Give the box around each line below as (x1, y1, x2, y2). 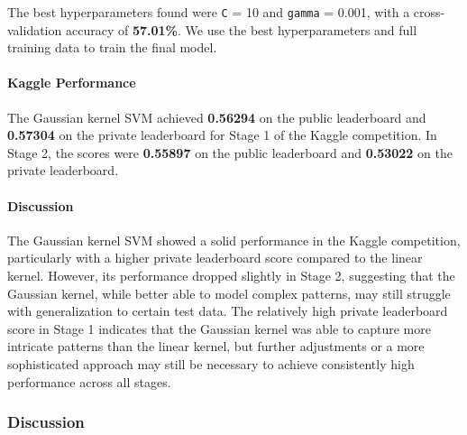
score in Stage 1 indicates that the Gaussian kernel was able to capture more (7, 319, 431, 338)
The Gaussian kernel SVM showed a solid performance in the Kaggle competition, (7, 230, 461, 249)
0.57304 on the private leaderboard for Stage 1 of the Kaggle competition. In (7, 125, 437, 144)
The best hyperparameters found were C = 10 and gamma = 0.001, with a (7, 3, 410, 21)
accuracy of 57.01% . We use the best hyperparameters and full (65, 20, 417, 39)
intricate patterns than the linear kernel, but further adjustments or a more (7, 337, 425, 356)
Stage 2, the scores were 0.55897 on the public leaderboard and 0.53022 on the (7, 143, 453, 162)
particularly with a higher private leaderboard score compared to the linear (7, 248, 423, 267)
